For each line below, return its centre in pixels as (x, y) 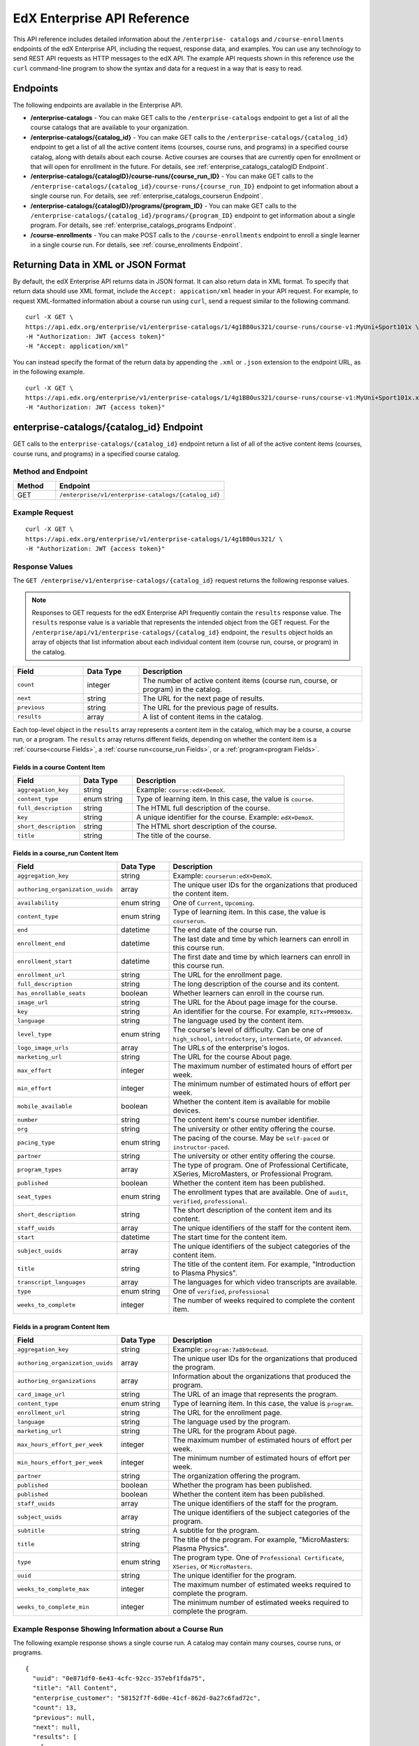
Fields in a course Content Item (59, 767)
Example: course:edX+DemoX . (181, 790)
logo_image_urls (43, 1048)
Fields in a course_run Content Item (66, 853)
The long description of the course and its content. (256, 984)
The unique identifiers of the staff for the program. (255, 1504)
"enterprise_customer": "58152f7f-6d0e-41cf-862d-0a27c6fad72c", (147, 1698)
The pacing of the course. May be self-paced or (251, 1138)
